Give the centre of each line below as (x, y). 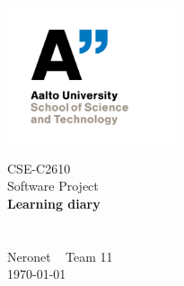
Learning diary (54, 203)
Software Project (53, 186)
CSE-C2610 (39, 168)
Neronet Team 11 (60, 256)
